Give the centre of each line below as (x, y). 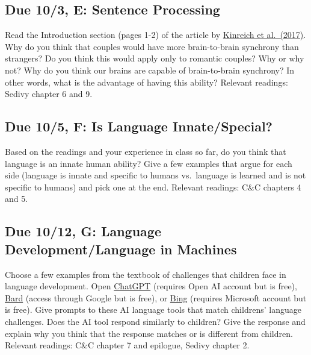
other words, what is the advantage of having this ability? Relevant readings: (146, 82)
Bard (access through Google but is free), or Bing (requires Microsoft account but (156, 297)
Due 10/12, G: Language (83, 231)
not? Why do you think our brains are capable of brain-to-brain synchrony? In (150, 70)
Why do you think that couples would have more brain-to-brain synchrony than (152, 46)
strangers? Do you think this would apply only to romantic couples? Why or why (155, 58)
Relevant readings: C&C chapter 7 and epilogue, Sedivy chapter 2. (127, 345)
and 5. (17, 199)
